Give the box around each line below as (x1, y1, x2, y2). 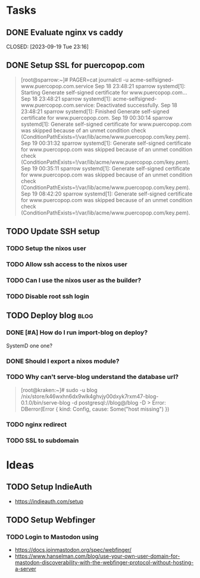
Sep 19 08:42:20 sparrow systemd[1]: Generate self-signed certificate (20, 190, 193, 197)
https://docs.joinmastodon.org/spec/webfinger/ (14, 546, 132, 554)
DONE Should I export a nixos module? (6, 357, 120, 365)
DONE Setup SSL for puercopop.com (6, 60, 145, 70)
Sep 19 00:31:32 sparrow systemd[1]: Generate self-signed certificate (20, 139, 192, 147)
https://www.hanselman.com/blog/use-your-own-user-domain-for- (14, 552, 180, 560)
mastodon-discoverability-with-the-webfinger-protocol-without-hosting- (14, 559, 194, 566)
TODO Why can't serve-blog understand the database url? (6, 373, 179, 381)
